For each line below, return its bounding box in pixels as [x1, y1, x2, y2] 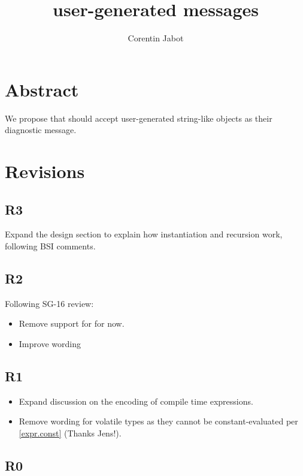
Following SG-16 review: [5, 297, 94, 309]
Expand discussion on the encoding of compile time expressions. [19, 394, 253, 407]
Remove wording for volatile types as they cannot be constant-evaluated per [19, 415, 298, 427]
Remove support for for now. [19, 317, 125, 330]
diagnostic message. [5, 123, 77, 136]
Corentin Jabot [128, 32, 184, 44]
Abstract [5, 77, 79, 101]
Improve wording [19, 338, 81, 350]
